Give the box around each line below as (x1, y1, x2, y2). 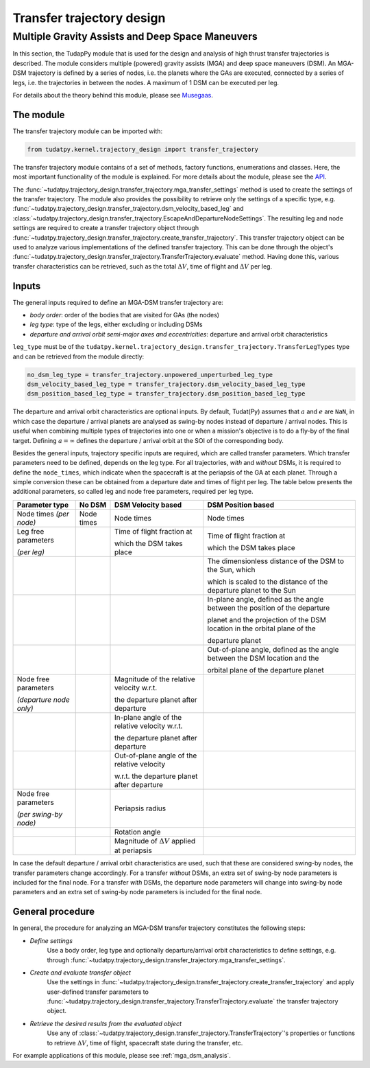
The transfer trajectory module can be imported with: (12, 127, 163, 135)
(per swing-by (16, 809, 63, 819)
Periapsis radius (114, 804, 166, 813)
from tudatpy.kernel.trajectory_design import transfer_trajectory (27, 145, 259, 153)
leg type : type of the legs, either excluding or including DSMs (29, 320, 203, 329)
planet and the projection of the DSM (207, 615, 327, 624)
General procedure (12, 906, 95, 918)
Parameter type (16, 500, 69, 510)
